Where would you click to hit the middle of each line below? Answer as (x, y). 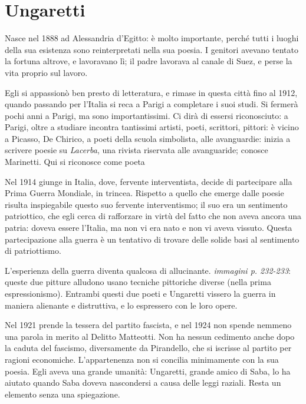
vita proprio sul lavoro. (46, 72)
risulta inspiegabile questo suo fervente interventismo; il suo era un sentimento (146, 204)
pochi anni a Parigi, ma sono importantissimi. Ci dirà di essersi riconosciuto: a (147, 115)
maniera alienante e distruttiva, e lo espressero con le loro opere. (121, 305)
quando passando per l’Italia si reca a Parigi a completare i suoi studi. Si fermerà (152, 104)
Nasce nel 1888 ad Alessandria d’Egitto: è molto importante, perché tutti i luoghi (152, 38)
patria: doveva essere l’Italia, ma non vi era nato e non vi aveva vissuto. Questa (149, 228)
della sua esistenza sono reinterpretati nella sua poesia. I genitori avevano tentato (152, 49)
